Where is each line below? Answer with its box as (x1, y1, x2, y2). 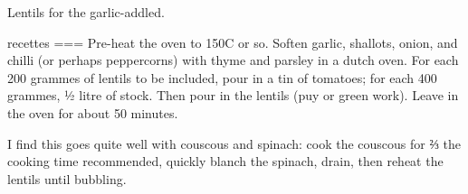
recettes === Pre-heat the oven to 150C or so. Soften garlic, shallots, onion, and (7, 32, 458, 51)
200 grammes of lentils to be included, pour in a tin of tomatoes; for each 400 (7, 68, 437, 87)
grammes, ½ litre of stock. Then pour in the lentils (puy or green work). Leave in (7, 86, 459, 105)
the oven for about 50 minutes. (7, 103, 178, 122)
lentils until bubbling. (7, 169, 127, 188)
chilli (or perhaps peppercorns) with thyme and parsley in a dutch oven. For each (7, 51, 459, 69)
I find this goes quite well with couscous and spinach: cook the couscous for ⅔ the (7, 134, 462, 152)
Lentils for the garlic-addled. (7, 3, 165, 21)
